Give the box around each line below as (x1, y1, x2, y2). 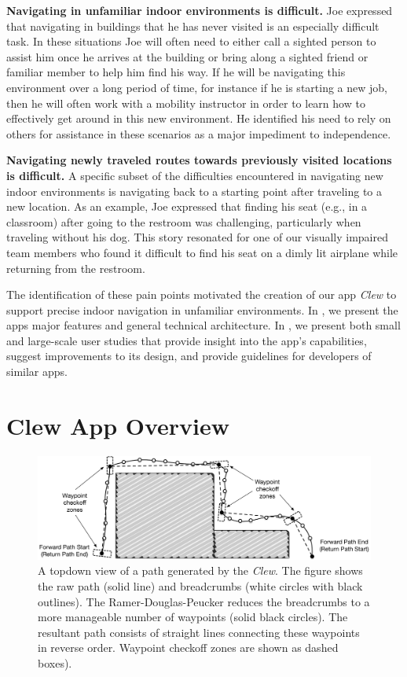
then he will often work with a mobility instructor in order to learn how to (6, 94, 365, 111)
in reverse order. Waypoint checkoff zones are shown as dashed (38, 639, 339, 656)
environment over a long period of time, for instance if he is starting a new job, (6, 79, 387, 95)
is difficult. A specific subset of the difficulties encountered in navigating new (6, 167, 383, 183)
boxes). (38, 655, 72, 671)
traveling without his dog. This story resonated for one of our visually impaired (6, 229, 388, 245)
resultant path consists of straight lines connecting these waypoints (38, 624, 360, 640)
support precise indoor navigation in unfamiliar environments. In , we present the (6, 301, 398, 318)
